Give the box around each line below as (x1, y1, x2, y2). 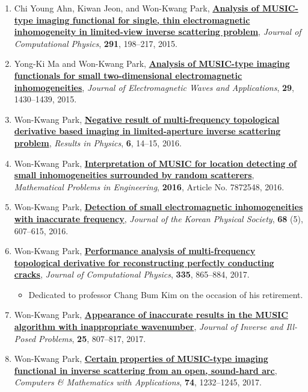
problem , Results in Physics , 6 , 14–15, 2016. (14, 136, 182, 149)
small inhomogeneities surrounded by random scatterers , (14, 169, 254, 181)
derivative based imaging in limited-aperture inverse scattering (14, 125, 281, 137)
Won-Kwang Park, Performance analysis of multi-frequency (14, 244, 256, 257)
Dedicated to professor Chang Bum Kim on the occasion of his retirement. (28, 288, 303, 300)
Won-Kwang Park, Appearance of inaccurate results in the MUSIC (14, 308, 288, 321)
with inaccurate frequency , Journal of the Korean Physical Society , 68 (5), (14, 212, 303, 225)
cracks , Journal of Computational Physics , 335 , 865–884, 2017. (14, 268, 250, 281)
